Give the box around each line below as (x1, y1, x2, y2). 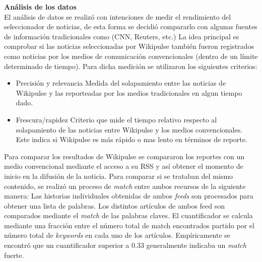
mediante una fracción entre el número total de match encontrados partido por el (4, 220, 254, 230)
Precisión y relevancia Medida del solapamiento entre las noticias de (16, 78, 226, 88)
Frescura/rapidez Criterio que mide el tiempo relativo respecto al (16, 114, 217, 124)
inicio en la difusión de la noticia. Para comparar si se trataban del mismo (4, 170, 233, 181)
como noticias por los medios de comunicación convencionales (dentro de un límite (4, 50, 258, 61)
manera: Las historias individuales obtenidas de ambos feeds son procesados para (4, 190, 253, 201)
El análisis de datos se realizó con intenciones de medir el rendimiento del (4, 11, 231, 22)
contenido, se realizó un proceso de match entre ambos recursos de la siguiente (4, 180, 246, 191)
